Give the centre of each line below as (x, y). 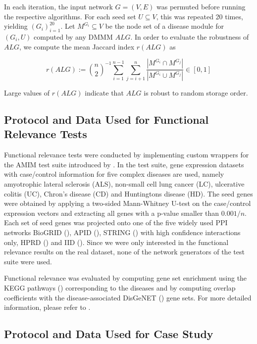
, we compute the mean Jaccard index (77, 46)
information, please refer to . (47, 307)
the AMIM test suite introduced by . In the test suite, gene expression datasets (124, 164)
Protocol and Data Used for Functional (106, 120)
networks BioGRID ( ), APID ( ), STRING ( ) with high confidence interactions (122, 232)
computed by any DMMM (73, 36)
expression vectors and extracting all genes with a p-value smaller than (112, 213)
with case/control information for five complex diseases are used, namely (114, 174)
